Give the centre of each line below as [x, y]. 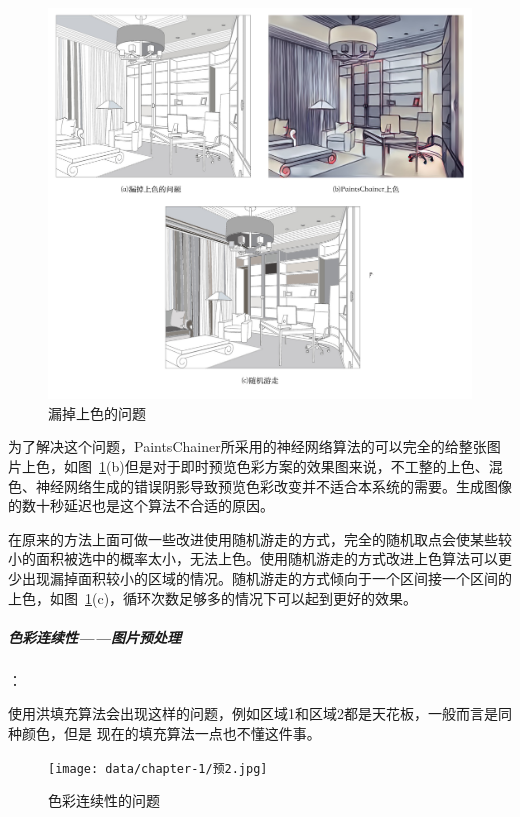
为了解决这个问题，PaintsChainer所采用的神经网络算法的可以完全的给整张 [247, 446]
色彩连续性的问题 [104, 800]
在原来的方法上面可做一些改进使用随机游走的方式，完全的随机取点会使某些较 [260, 538]
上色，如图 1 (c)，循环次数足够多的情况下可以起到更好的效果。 [213, 597]
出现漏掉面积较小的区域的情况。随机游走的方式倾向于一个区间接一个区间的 [266, 578]
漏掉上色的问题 [97, 412]
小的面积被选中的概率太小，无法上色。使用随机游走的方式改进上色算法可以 [253, 558]
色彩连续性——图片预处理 [95, 636]
